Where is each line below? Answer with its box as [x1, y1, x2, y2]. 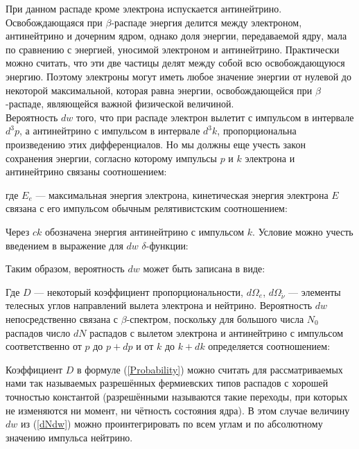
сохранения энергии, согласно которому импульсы [6, 150, 217, 165]
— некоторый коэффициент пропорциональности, [34, 284, 244, 299]
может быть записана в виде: [143, 261, 265, 276]
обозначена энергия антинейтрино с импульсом [44, 224, 245, 238]
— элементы [288, 284, 341, 299]
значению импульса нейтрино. [6, 430, 133, 444]
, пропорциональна [217, 123, 297, 138]
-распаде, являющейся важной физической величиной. [6, 96, 234, 111]
